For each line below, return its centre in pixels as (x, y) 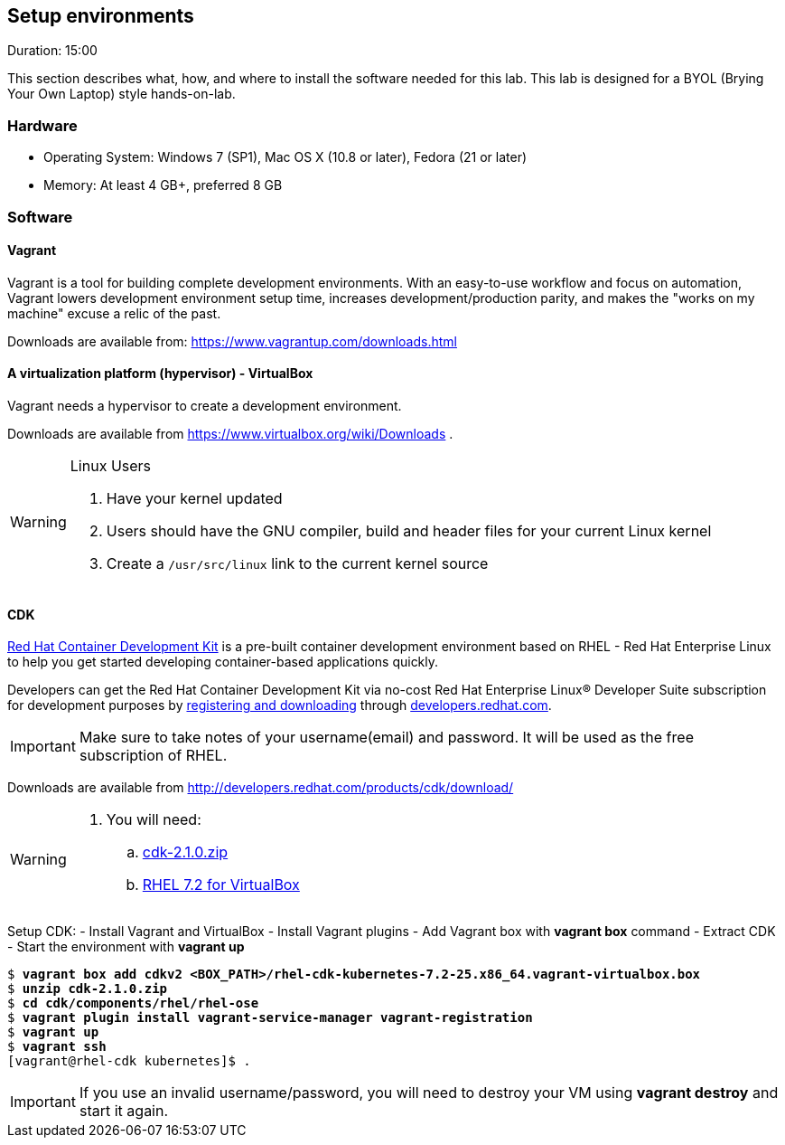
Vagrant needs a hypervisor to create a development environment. (205, 405)
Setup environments (101, 16)
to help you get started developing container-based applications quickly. (223, 662)
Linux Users (111, 465)
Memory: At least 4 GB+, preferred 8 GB (163, 185)
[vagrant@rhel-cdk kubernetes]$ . (129, 1061)
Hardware (42, 125)
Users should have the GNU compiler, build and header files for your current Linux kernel (409, 530)
